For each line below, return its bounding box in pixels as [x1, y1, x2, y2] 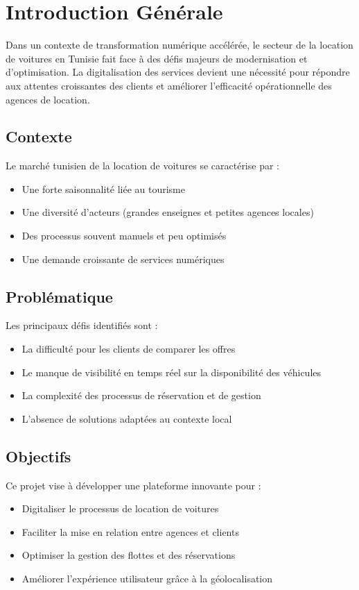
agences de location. [6, 92, 90, 106]
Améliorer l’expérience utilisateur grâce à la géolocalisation [21, 571, 273, 586]
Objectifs [6, 445, 71, 466]
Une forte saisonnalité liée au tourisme [21, 181, 185, 196]
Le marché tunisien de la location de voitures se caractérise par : [6, 158, 279, 173]
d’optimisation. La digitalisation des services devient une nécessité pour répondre [6, 65, 350, 79]
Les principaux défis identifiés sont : [6, 318, 158, 332]
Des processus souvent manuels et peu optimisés [21, 228, 227, 243]
